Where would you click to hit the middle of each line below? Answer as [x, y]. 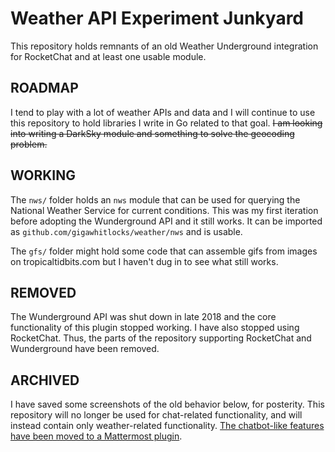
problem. [29, 144]
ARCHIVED [45, 380]
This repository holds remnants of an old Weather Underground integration [164, 46]
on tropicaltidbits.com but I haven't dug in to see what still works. [144, 261]
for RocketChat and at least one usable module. [108, 56]
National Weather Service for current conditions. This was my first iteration [164, 210]
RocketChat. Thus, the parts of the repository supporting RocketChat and [161, 338]
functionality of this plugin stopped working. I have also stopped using [155, 328]
